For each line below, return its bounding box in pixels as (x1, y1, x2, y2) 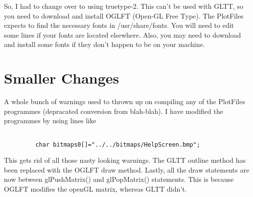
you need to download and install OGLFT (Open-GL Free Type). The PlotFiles (4, 10, 244, 21)
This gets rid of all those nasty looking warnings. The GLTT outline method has (4, 155, 246, 165)
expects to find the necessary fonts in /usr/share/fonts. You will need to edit (4, 20, 234, 30)
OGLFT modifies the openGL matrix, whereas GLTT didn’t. (4, 183, 187, 194)
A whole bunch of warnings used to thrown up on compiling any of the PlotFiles (4, 96, 245, 107)
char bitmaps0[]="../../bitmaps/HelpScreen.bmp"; (35, 141, 200, 148)
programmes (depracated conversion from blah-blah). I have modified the (4, 106, 223, 116)
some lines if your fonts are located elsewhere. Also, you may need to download (4, 29, 241, 40)
